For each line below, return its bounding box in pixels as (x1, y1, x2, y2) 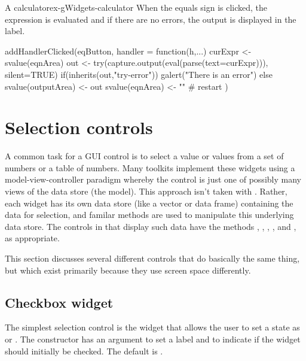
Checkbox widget (5, 293, 114, 311)
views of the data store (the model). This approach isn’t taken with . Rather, (5, 185, 287, 198)
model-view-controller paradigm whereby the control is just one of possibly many (5, 173, 301, 186)
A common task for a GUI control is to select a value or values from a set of (5, 150, 284, 162)
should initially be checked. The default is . (5, 344, 163, 357)
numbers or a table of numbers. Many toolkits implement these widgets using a (5, 161, 295, 174)
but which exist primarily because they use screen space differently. (5, 263, 251, 276)
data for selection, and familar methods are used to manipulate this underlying (5, 208, 294, 221)
